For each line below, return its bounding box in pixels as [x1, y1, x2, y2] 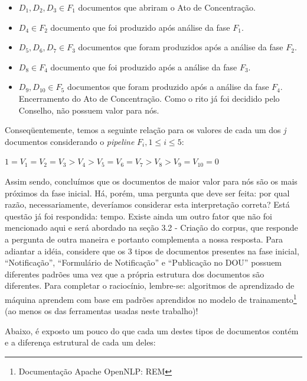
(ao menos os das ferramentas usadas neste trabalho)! [5, 305, 198, 317]
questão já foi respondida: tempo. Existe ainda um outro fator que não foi [5, 209, 272, 222]
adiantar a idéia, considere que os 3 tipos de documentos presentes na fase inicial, [5, 244, 299, 257]
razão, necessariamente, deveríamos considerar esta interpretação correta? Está [5, 198, 290, 211]
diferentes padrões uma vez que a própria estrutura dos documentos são [5, 267, 264, 280]
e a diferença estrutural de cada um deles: [5, 336, 156, 348]
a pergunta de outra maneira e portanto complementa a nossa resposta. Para [5, 233, 283, 245]
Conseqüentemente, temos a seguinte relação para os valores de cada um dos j [5, 124, 286, 136]
